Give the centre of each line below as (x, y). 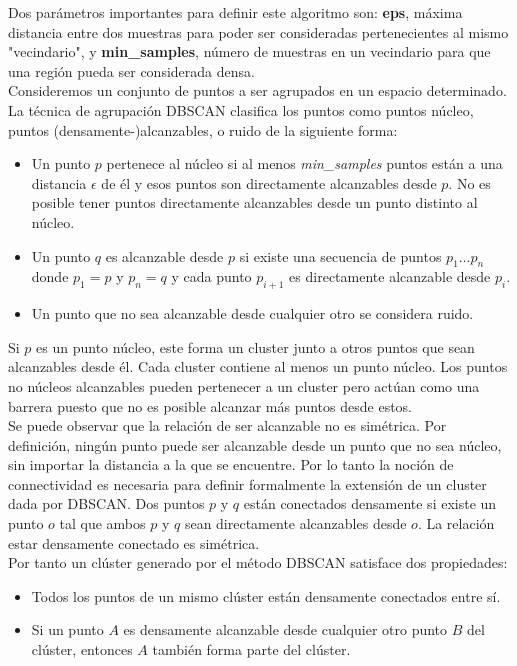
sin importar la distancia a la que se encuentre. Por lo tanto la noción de (231, 464)
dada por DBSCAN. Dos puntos (106, 503)
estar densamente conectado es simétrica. (134, 542)
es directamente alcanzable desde (390, 276)
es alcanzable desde (164, 255)
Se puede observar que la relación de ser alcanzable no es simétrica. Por (227, 425)
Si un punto (67, 629)
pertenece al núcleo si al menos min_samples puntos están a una (304, 163)
